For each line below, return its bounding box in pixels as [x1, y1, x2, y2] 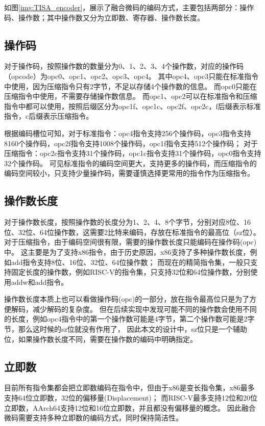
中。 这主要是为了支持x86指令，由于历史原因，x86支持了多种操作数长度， [4, 246, 250, 257]
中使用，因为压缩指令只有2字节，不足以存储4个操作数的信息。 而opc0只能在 [4, 81, 257, 91]
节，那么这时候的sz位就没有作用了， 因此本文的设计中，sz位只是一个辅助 [4, 324, 248, 334]
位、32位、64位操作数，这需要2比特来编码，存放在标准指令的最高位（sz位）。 [4, 226, 260, 237]
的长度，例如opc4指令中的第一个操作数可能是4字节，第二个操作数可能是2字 [4, 313, 255, 324]
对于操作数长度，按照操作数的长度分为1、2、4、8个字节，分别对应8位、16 [4, 217, 251, 227]
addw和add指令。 [11, 276, 68, 287]
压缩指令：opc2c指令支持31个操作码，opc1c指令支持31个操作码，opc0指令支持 [4, 148, 261, 158]
